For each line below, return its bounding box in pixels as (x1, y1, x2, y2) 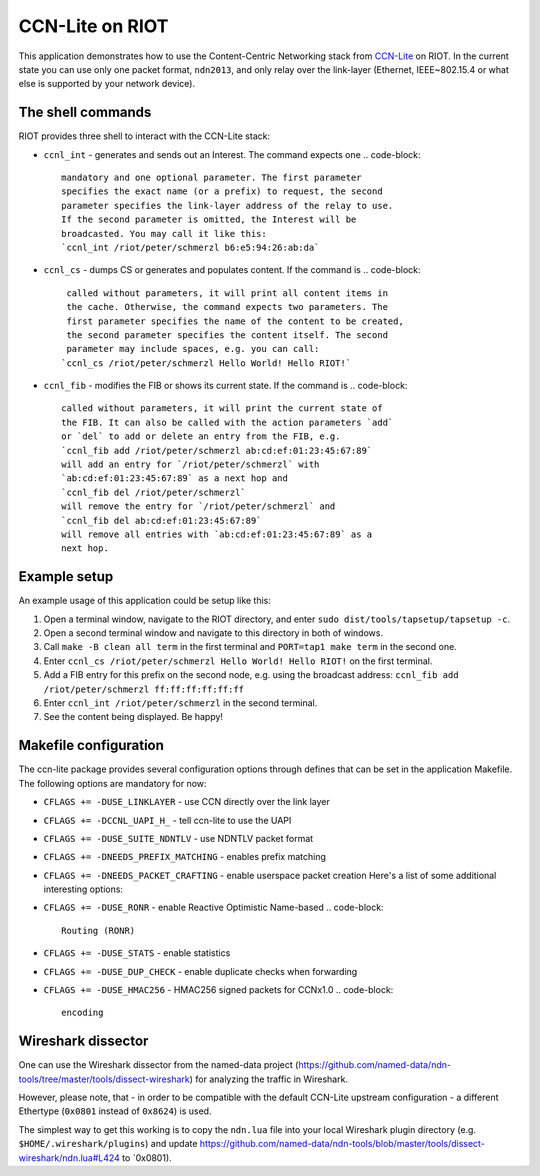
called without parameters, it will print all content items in (66, 287, 389, 299)
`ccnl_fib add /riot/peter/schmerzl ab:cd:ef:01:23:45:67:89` (61, 445, 373, 456)
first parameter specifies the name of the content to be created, (66, 315, 404, 327)
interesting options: (43, 883, 124, 895)
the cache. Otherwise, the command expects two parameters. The (66, 301, 389, 313)
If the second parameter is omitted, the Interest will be (61, 214, 357, 225)
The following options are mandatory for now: (18, 777, 207, 789)
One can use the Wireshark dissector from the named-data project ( (18, 1059, 299, 1071)
